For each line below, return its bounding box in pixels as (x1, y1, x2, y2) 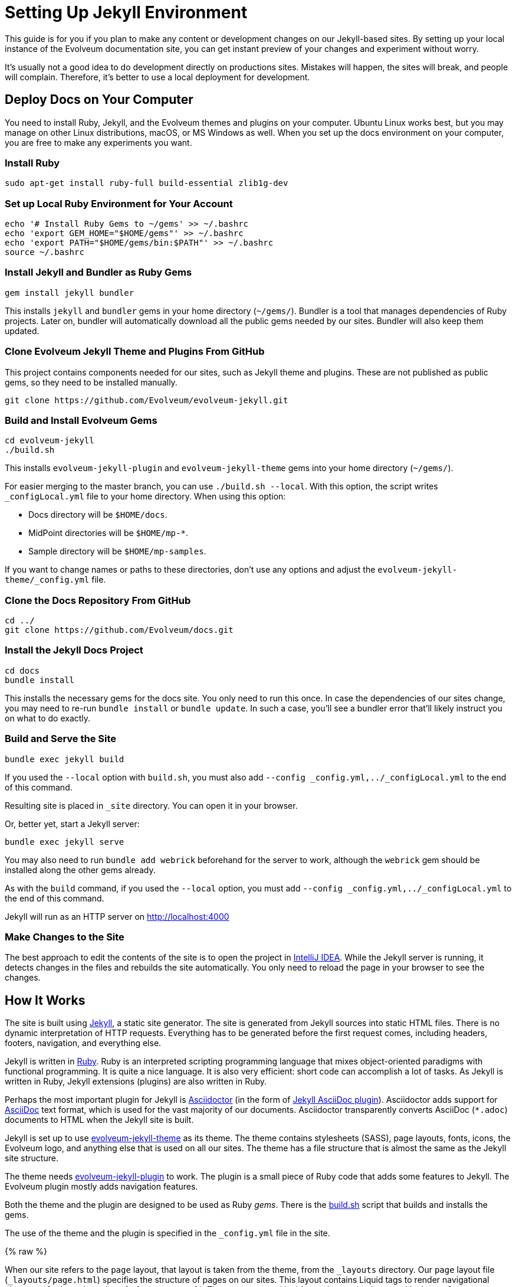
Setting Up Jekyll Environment (5, 2, 248, 22)
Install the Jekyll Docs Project (5, 644, 143, 656)
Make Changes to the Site (5, 930, 124, 943)
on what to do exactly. (5, 713, 91, 723)
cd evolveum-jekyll (5, 436, 94, 446)
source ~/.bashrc (5, 247, 84, 257)
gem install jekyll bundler (5, 288, 134, 298)
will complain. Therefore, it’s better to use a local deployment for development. (5, 71, 310, 82)
